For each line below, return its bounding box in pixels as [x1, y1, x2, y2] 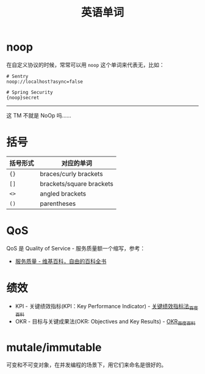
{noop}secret [6, 94, 40, 101]
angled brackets [40, 189, 87, 198]
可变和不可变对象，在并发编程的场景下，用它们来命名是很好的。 [6, 361, 167, 369]
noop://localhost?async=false [6, 79, 84, 85]
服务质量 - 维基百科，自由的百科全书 [15, 257, 107, 265]
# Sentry [6, 73, 29, 79]
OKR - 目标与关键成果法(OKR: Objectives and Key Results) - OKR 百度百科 [15, 317, 196, 326]
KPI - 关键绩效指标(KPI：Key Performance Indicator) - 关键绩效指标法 [15, 302, 190, 309]
